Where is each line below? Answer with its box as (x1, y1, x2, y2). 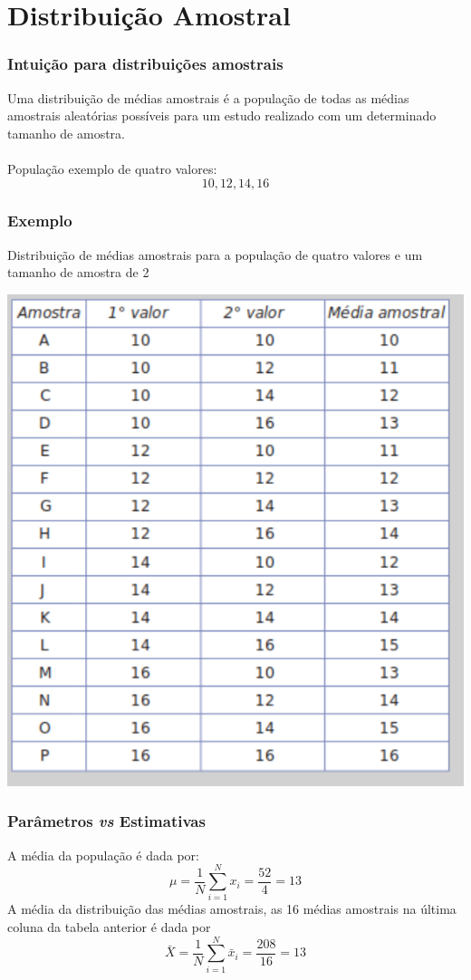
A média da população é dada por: (7, 845, 200, 864)
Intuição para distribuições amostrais (7, 53, 284, 75)
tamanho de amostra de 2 (7, 263, 149, 282)
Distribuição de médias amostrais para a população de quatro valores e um (7, 245, 423, 264)
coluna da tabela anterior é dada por (7, 918, 211, 937)
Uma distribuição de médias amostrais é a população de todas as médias (7, 88, 409, 107)
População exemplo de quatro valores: (7, 159, 217, 178)
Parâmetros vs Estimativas (7, 810, 206, 832)
